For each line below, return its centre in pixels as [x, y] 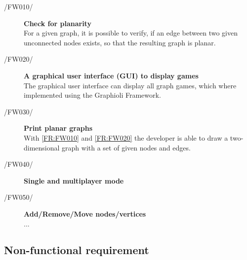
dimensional [42, 147]
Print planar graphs [58, 128]
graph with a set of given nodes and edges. [126, 147]
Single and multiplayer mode [74, 180]
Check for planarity [58, 23]
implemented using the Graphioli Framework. [92, 95]
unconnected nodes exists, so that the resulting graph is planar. [120, 42]
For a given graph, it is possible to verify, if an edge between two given [131, 33]
